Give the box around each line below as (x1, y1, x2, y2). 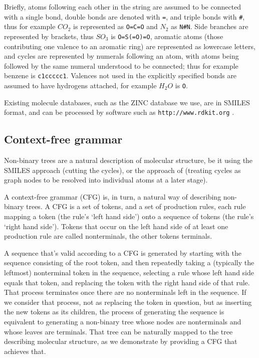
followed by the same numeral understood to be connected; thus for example (4, 60, 238, 71)
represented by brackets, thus (4, 31, 94, 41)
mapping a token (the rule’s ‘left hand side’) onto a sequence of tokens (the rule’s (4, 211, 254, 222)
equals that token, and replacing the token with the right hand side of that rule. (4, 277, 250, 287)
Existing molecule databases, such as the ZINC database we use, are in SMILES (4, 97, 250, 107)
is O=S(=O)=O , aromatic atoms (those (111, 31, 223, 41)
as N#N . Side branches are (171, 21, 248, 32)
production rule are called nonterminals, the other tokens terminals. (4, 231, 212, 241)
